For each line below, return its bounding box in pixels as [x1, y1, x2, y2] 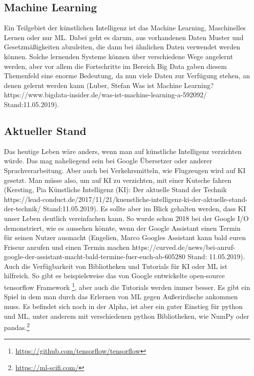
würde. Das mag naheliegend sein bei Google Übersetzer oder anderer [4, 155, 212, 166]
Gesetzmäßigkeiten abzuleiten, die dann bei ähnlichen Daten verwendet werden [4, 42, 240, 52]
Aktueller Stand [4, 123, 86, 138]
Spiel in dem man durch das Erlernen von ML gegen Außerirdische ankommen [4, 291, 238, 302]
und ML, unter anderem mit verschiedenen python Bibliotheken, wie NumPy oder [4, 310, 250, 321]
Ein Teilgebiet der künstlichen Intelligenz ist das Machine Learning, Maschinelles [4, 22, 246, 33]
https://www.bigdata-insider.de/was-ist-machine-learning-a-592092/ [4, 89, 207, 100]
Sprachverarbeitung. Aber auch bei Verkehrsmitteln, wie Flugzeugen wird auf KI [4, 165, 246, 175]
